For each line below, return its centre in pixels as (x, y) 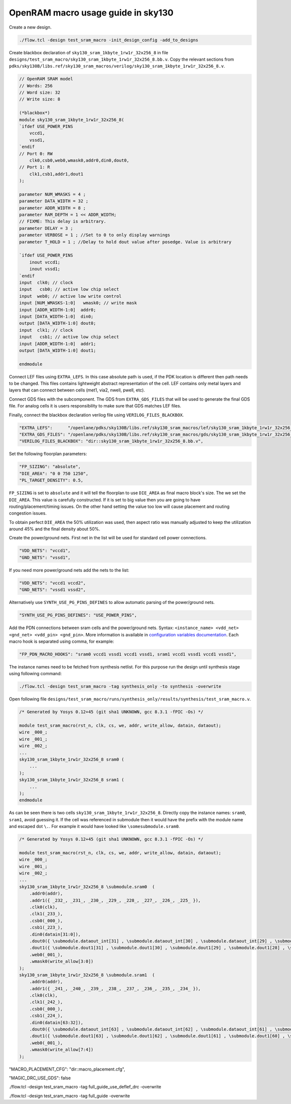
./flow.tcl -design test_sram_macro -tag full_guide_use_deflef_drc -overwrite (85, 1087)
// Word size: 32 (40, 93)
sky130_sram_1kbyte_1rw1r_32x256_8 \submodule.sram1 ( (87, 975)
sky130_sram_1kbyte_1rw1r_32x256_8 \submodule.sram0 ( (87, 887)
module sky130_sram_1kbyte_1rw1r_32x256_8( (72, 120)
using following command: (35, 674)
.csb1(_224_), (46, 1016)
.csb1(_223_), (46, 927)
